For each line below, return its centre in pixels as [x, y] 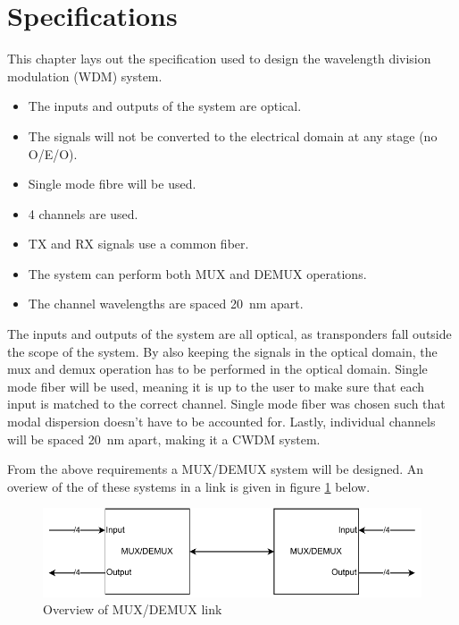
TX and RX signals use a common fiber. [138, 244]
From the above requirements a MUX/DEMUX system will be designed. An [216, 469]
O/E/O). [53, 153]
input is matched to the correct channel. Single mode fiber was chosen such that [226, 404]
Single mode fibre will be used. [112, 184]
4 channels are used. [83, 213]
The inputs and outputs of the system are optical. [165, 106]
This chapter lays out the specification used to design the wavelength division [219, 59]
